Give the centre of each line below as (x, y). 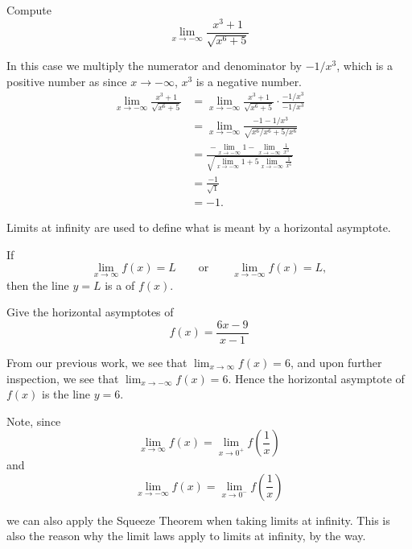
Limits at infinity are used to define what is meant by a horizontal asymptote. (199, 227)
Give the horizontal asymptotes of (90, 312)
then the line (38, 285)
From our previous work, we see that (97, 362)
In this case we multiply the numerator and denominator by (154, 66)
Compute (29, 10)
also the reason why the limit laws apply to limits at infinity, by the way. (186, 536)
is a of (120, 285)
